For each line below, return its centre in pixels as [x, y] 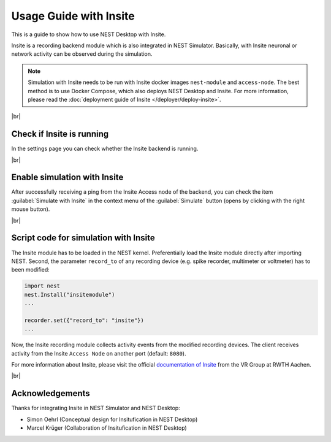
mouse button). [31, 209]
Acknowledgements [51, 393]
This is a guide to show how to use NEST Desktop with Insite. [89, 34]
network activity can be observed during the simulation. [82, 54]
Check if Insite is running [60, 134]
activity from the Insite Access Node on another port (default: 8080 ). [99, 353]
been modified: [31, 270]
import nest [42, 286]
